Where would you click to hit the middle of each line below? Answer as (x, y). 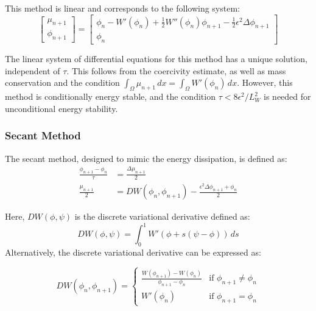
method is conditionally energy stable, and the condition (110, 96)
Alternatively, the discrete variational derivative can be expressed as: (133, 252)
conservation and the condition (62, 82)
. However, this (265, 82)
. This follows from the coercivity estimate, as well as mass (176, 70)
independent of (33, 70)
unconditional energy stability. (61, 108)
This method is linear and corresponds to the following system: (122, 8)
